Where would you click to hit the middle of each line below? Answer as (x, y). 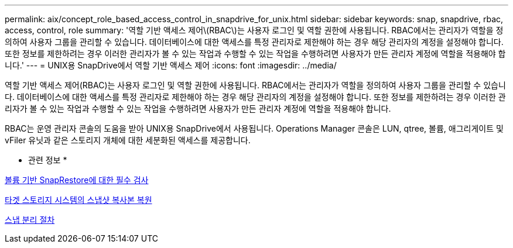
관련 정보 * (48, 160)
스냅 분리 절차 (30, 220)
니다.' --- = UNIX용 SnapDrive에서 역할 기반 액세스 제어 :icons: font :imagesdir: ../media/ (171, 65)
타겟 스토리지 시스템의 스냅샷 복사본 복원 (78, 200)
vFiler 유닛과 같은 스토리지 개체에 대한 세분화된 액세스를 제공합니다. (128, 140)
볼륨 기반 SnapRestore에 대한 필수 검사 (77, 180)
